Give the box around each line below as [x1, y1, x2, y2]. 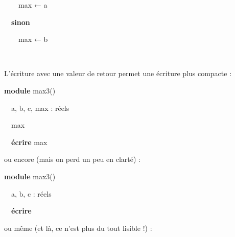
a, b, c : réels [11, 188, 52, 199]
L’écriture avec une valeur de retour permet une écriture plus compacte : [4, 68, 232, 79]
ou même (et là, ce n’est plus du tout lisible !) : [4, 222, 152, 233]
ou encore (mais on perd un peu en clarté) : [4, 154, 140, 164]
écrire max [11, 136, 48, 147]
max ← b [18, 34, 48, 44]
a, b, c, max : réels [11, 102, 69, 113]
